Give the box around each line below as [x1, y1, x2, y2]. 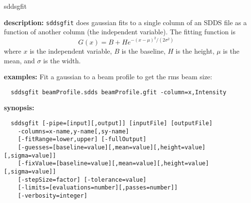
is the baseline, [121, 45, 166, 56]
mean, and [4, 55, 35, 65]
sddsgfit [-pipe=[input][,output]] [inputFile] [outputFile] [11, 119, 213, 127]
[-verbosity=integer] [17, 192, 87, 199]
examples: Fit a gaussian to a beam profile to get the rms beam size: [4, 72, 212, 82]
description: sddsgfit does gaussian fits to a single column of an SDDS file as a [4, 17, 247, 27]
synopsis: [4, 102, 34, 113]
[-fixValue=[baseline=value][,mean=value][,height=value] [17, 160, 209, 167]
